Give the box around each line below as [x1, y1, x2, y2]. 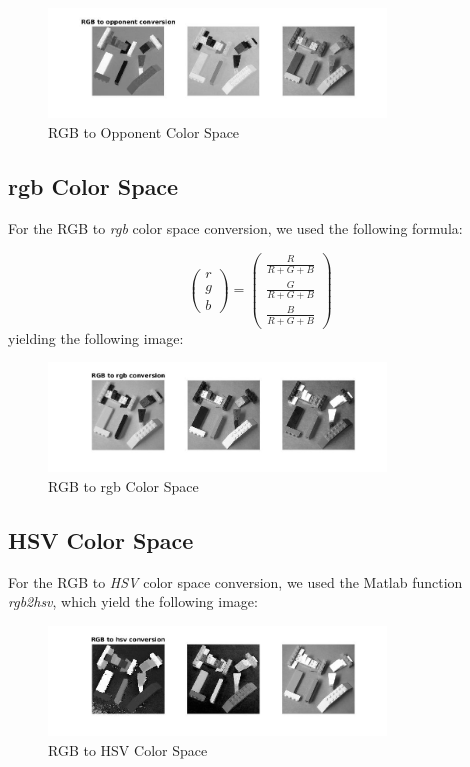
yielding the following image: [8, 327, 184, 348]
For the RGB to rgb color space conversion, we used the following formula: [8, 217, 463, 238]
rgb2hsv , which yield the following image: [8, 591, 258, 612]
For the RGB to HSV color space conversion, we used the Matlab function [8, 571, 463, 592]
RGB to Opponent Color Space [48, 122, 240, 143]
